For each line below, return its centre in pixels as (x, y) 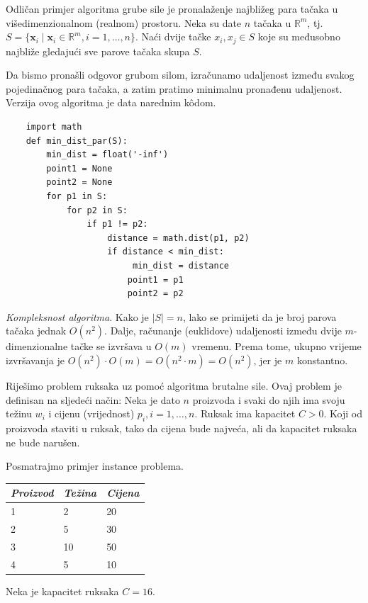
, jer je (268, 360)
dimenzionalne (37, 346)
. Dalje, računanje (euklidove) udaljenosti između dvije (223, 331)
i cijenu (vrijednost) (91, 413)
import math (54, 127)
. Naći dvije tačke (173, 36)
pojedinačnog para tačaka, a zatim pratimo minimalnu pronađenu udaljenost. (174, 88)
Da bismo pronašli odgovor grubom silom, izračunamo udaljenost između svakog (180, 75)
